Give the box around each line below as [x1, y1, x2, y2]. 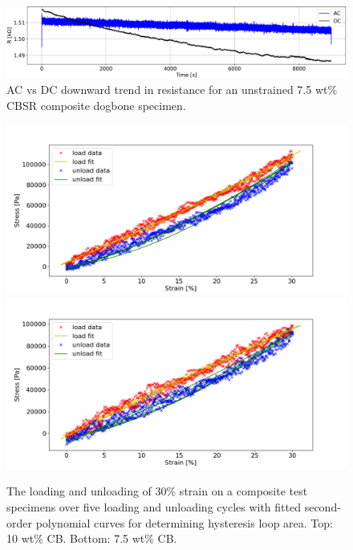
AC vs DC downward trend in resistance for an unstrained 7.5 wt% [6, 81, 338, 98]
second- [304, 499, 341, 515]
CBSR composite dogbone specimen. [6, 96, 186, 113]
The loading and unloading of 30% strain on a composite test [6, 483, 308, 499]
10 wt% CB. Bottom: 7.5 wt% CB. [6, 530, 177, 547]
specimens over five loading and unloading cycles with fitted [6, 499, 301, 515]
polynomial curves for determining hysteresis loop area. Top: [35, 514, 333, 531]
